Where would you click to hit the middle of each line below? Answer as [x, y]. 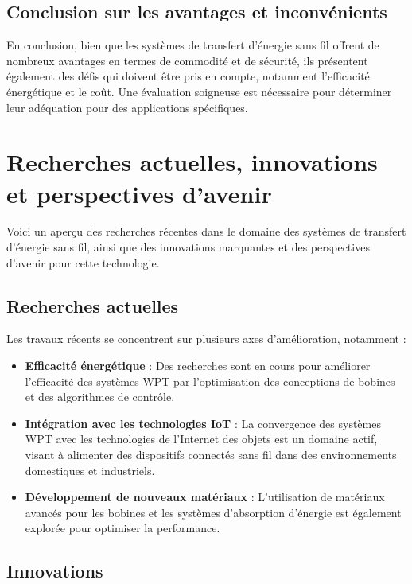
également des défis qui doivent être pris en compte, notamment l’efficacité [188, 76]
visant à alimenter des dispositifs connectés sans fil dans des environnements [211, 455]
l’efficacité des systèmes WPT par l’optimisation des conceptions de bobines [210, 381]
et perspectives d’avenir [139, 193]
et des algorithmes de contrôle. [100, 397]
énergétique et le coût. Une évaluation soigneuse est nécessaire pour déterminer [199, 91]
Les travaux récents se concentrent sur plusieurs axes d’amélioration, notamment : [206, 339]
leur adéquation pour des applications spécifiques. [127, 107]
